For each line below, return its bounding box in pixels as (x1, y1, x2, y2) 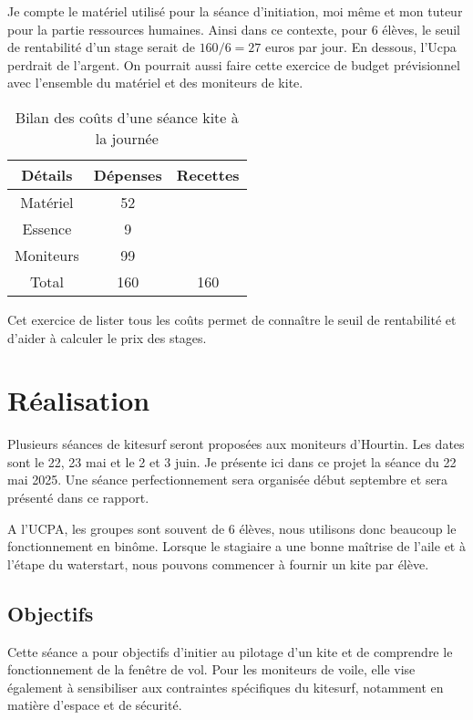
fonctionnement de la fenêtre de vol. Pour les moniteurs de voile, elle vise (7, 660, 416, 679)
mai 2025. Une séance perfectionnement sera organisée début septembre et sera (7, 470, 448, 489)
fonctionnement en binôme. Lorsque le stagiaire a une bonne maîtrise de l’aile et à (7, 537, 466, 556)
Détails (21, 163, 73, 185)
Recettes (176, 163, 240, 185)
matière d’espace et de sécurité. (7, 695, 182, 715)
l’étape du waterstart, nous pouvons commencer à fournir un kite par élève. (7, 554, 429, 573)
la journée (95, 127, 159, 149)
